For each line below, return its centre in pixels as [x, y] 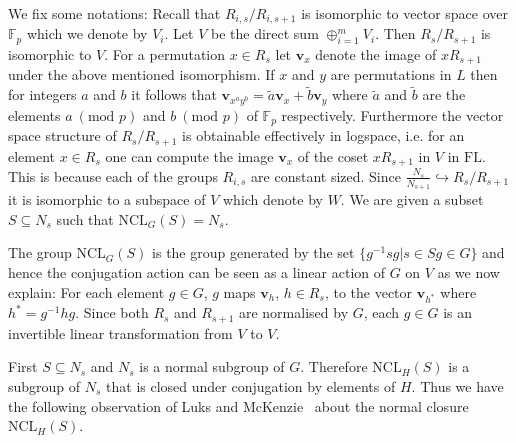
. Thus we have [457, 385]
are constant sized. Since [326, 175]
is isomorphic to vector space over [405, 13]
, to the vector [368, 291]
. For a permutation [165, 53]
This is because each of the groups [113, 175]
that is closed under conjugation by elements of [251, 385]
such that [85, 218]
